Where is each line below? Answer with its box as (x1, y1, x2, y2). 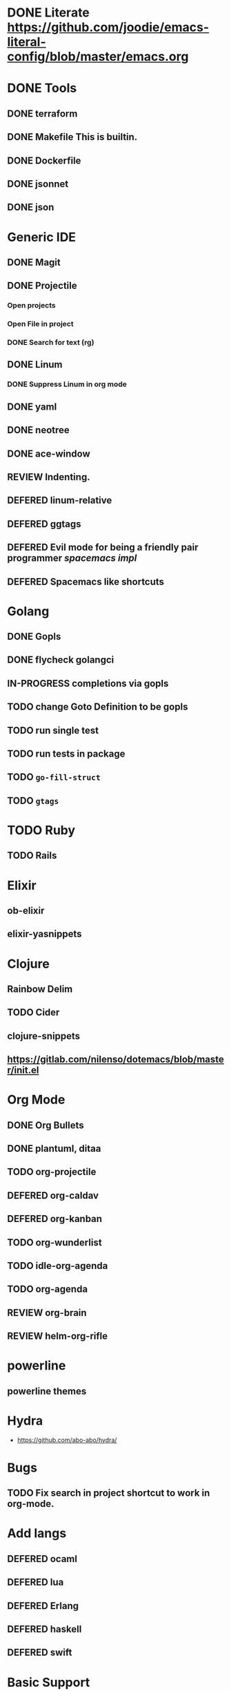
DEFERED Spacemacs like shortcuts (7, 576, 164, 588)
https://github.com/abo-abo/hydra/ (17, 1436, 117, 1444)
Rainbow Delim (7, 983, 73, 994)
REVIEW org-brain (7, 1307, 88, 1319)
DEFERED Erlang (7, 1600, 79, 1612)
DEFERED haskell (7, 1623, 82, 1635)
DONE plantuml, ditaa (7, 1143, 101, 1154)
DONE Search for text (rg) (7, 338, 94, 348)
